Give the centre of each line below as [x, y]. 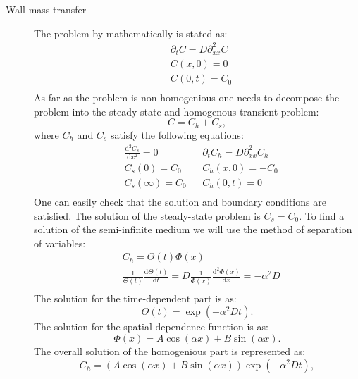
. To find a [322, 215]
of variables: [60, 243]
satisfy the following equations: [177, 134]
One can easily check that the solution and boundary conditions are [180, 202]
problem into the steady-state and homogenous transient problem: [177, 111]
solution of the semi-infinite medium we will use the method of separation [193, 229]
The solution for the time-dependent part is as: [135, 298]
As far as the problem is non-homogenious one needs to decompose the [187, 98]
